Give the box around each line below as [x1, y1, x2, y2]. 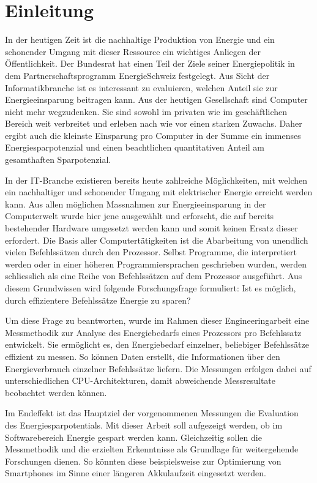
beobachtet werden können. [5, 386, 107, 399]
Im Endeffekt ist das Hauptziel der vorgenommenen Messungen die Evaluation [5, 406, 299, 419]
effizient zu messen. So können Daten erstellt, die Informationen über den [5, 350, 280, 362]
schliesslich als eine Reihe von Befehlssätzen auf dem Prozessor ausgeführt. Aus [5, 269, 302, 282]
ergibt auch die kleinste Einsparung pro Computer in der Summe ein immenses [5, 129, 301, 141]
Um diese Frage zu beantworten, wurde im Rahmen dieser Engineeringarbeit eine [5, 314, 310, 327]
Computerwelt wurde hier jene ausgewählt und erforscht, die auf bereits [5, 209, 274, 222]
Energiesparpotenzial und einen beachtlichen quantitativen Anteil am [5, 141, 264, 154]
